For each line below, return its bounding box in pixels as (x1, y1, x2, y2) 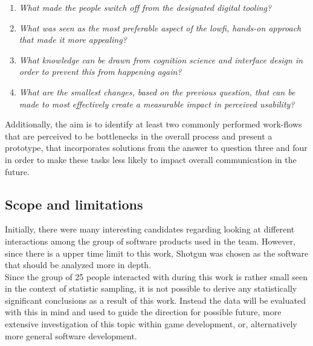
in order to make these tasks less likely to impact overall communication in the (5, 153, 297, 165)
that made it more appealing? (19, 33, 127, 46)
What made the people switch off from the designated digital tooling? (19, 1, 272, 13)
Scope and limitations (5, 194, 143, 213)
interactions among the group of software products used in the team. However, (5, 234, 295, 247)
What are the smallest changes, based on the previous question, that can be (19, 85, 295, 98)
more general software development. (5, 329, 137, 342)
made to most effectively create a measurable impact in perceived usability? (19, 97, 295, 110)
